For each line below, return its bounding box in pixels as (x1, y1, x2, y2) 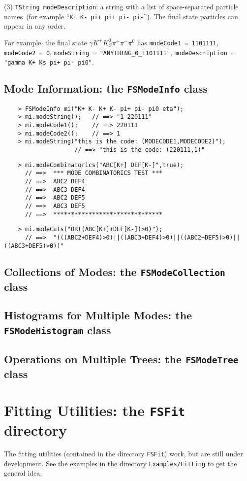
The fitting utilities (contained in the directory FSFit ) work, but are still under (4, 448, 243, 458)
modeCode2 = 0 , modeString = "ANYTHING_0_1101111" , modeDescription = (4, 47, 235, 57)
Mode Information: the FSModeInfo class (4, 81, 208, 96)
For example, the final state (4, 37, 87, 47)
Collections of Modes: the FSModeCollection (4, 264, 225, 279)
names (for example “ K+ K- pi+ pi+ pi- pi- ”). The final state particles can (4, 11, 238, 21)
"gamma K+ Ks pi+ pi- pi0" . (4, 57, 94, 67)
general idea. (4, 468, 42, 478)
